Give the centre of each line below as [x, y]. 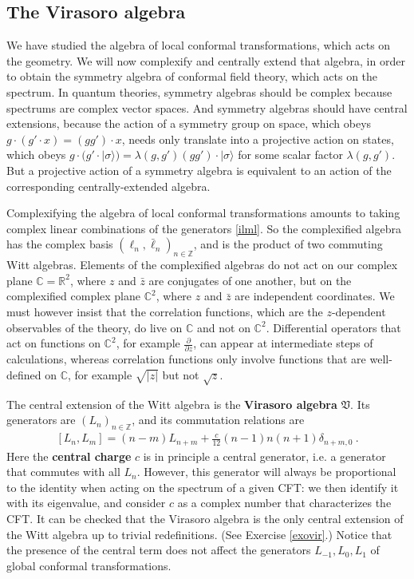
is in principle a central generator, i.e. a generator [264, 456]
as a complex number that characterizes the [284, 503]
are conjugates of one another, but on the [250, 280]
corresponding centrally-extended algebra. [108, 186]
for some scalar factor [290, 155]
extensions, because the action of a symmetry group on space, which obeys [189, 123]
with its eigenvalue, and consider [86, 503]
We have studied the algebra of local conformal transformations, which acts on [199, 45]
